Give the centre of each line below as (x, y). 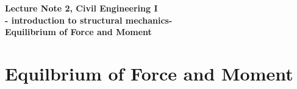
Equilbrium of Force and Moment (149, 73)
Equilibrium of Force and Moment (78, 32)
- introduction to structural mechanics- (89, 20)
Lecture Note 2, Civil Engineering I (81, 8)
